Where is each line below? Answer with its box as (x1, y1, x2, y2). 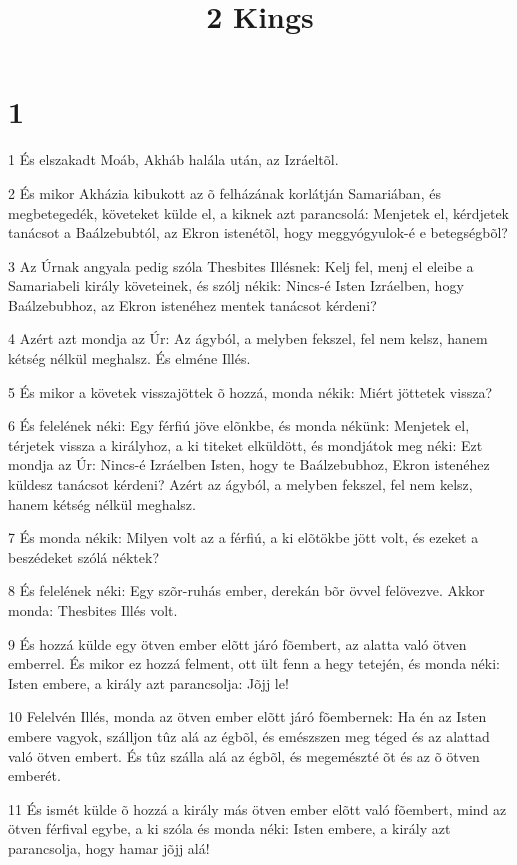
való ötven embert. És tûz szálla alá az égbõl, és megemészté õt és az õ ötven (8, 745, 480, 766)
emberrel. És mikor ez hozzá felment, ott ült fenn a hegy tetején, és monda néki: (8, 653, 500, 674)
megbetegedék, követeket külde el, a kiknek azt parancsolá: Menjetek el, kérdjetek (8, 202, 510, 223)
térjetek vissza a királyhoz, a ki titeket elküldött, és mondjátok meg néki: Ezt (8, 434, 483, 455)
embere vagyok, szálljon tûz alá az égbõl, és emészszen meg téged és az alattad (8, 725, 490, 746)
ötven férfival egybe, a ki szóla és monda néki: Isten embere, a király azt (8, 818, 451, 839)
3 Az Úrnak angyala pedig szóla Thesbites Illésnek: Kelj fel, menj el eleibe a (8, 255, 474, 276)
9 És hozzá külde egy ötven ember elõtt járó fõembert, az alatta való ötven (8, 633, 467, 654)
